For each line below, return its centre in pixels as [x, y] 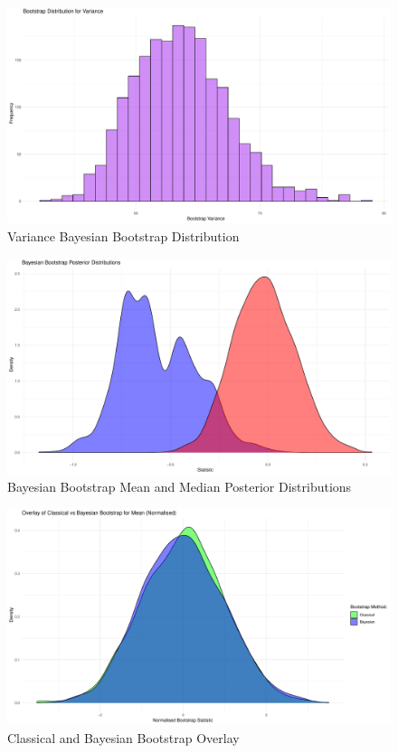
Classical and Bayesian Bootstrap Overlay [123, 737]
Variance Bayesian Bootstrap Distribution [123, 235]
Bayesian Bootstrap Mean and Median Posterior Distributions [180, 487]
